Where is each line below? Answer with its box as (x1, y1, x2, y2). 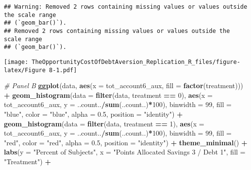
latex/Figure (4, 66, 46, 74)
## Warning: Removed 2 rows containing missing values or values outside (4, 3, 248, 10)
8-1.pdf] (49, 66, 77, 74)
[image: (4, 58, 29, 65)
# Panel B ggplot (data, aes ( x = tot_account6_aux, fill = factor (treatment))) (4, 80, 243, 91)
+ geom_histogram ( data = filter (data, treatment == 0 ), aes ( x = (4, 90, 213, 100)
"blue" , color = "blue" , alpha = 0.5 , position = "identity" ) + (4, 109, 183, 119)
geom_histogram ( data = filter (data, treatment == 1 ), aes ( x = (4, 118, 204, 128)
